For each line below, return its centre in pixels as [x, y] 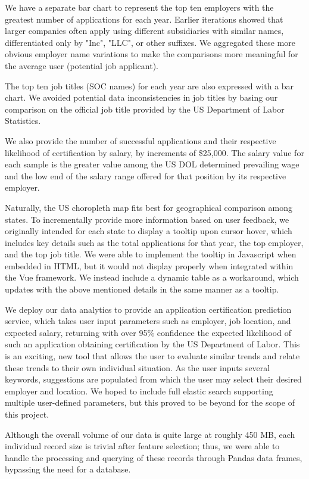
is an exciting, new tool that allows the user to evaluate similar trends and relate [152, 356]
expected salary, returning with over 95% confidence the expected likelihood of [148, 332]
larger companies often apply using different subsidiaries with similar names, [144, 31]
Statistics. [23, 121]
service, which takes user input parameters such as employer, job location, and [148, 321]
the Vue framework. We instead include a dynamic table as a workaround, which [152, 277]
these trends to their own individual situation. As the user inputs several [138, 367]
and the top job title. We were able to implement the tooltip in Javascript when [151, 254]
